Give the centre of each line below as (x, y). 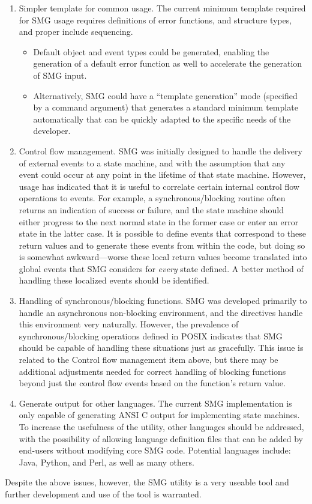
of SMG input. (60, 75)
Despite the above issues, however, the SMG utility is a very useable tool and (147, 482)
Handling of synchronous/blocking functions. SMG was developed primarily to (163, 301)
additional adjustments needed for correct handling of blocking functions (152, 371)
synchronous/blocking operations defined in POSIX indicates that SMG (151, 335)
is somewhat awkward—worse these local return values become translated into (163, 257)
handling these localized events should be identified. (114, 280)
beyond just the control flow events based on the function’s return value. (152, 383)
